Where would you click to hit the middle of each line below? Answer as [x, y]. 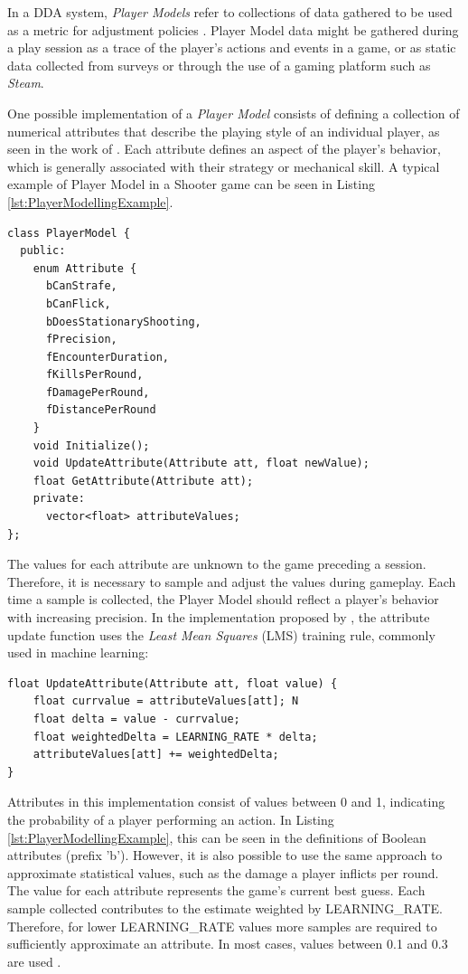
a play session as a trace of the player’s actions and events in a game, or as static [232, 47]
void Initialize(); [91, 445]
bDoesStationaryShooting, [123, 322]
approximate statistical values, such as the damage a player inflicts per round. [223, 872]
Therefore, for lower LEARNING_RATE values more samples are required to [222, 926]
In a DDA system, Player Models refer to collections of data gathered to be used [230, 12]
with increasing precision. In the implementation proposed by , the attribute [219, 617]
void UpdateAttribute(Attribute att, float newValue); [201, 463]
